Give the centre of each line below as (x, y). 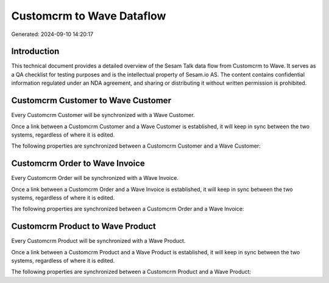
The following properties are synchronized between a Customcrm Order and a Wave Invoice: (128, 209)
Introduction (35, 52)
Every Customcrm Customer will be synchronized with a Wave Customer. (103, 115)
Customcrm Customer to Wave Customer (91, 101)
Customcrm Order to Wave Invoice (78, 164)
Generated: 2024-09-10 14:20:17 (52, 34)
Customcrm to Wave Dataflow (89, 16)
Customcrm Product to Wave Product (84, 227)
